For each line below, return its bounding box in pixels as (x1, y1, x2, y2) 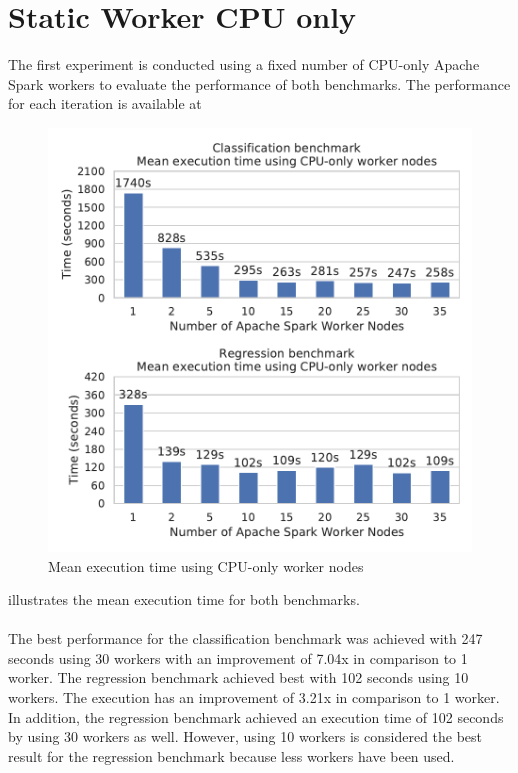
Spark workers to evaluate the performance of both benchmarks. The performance (8, 73, 511, 94)
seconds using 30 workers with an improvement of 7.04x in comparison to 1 (8, 647, 468, 668)
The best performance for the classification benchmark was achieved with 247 (8, 628, 483, 649)
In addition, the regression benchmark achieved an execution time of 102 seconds (8, 706, 504, 727)
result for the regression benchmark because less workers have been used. (8, 745, 455, 766)
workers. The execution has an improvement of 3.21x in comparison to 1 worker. (8, 687, 500, 708)
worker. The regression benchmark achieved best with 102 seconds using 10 (8, 667, 469, 688)
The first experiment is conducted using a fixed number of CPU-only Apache (8, 54, 480, 75)
